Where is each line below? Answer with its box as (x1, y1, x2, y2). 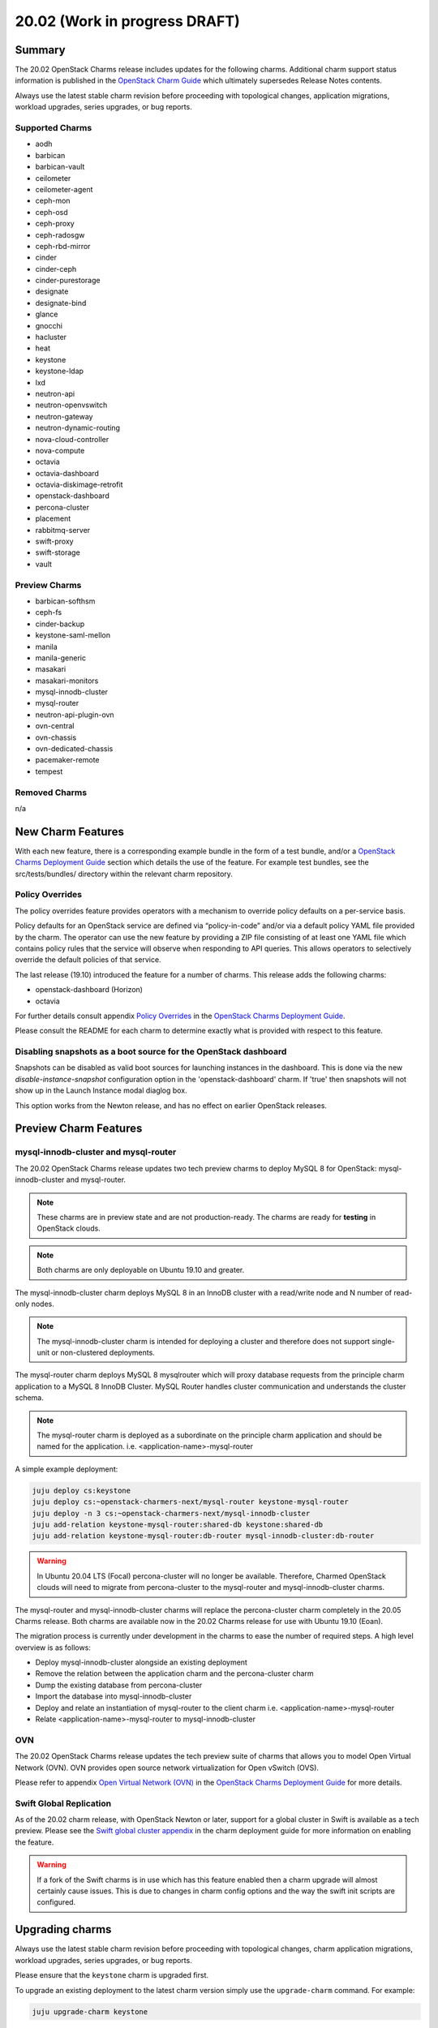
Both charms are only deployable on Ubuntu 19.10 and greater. (36, 1265, 245, 1275)
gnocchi (35, 320, 62, 330)
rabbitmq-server (35, 525, 91, 535)
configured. (36, 1897, 76, 1907)
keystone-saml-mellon (35, 630, 111, 640)
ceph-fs (35, 608, 62, 617)
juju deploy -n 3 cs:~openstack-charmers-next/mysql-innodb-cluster (32, 1509, 311, 1518)
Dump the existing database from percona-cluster (35, 1680, 203, 1690)
